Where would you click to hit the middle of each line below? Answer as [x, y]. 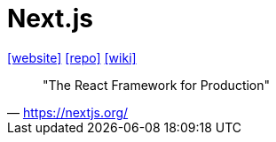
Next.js [50, 19]
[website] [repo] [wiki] [72, 57]
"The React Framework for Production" [157, 85]
